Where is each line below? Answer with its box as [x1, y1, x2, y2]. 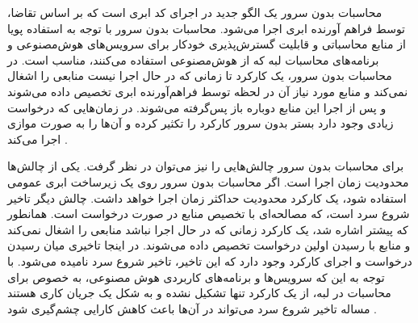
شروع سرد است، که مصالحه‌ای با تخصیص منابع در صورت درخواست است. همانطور [7, 205, 410, 222]
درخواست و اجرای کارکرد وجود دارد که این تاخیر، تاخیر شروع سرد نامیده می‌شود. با [7, 252, 412, 269]
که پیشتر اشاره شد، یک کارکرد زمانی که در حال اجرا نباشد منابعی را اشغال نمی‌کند [7, 220, 408, 237]
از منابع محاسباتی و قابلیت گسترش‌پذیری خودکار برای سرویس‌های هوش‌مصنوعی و [7, 36, 406, 52]
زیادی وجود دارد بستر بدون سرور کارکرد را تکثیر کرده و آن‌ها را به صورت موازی [7, 115, 394, 132]
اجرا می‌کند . [7, 130, 68, 147]
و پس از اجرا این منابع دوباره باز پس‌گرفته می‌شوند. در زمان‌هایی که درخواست [7, 99, 387, 115]
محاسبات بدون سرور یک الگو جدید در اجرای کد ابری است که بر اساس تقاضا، [7, 4, 382, 20]
